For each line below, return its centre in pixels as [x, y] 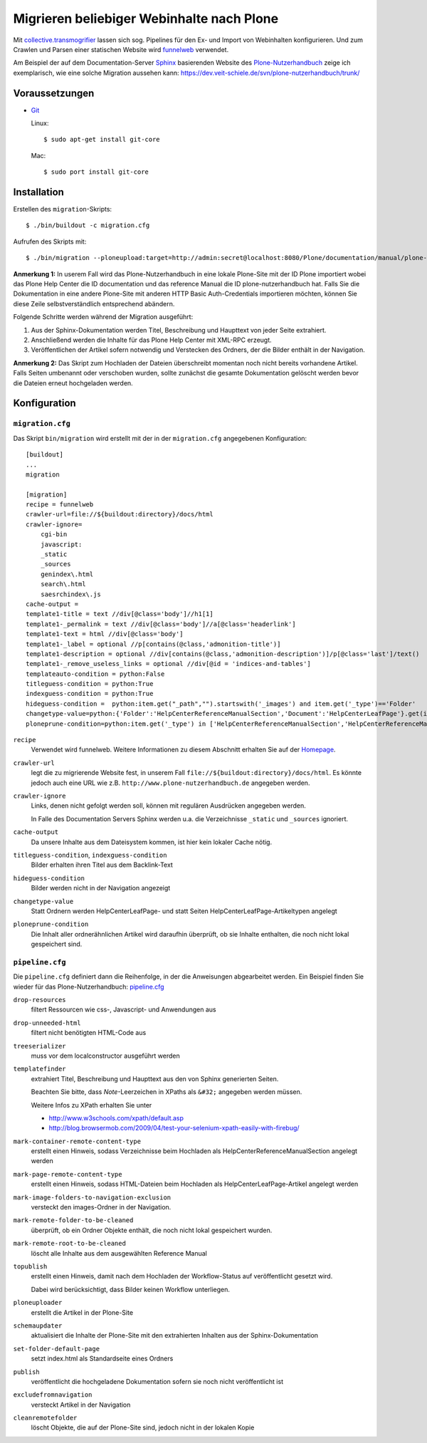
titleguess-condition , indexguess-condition [90, 855]
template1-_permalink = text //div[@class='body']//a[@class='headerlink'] [161, 624]
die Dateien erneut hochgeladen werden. [73, 383]
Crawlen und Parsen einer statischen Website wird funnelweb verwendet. [121, 49]
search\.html [63, 584]
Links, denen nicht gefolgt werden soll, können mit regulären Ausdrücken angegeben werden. [168, 806]
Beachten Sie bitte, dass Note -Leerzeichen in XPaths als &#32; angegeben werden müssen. [167, 1092]
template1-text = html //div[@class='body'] [105, 634]
